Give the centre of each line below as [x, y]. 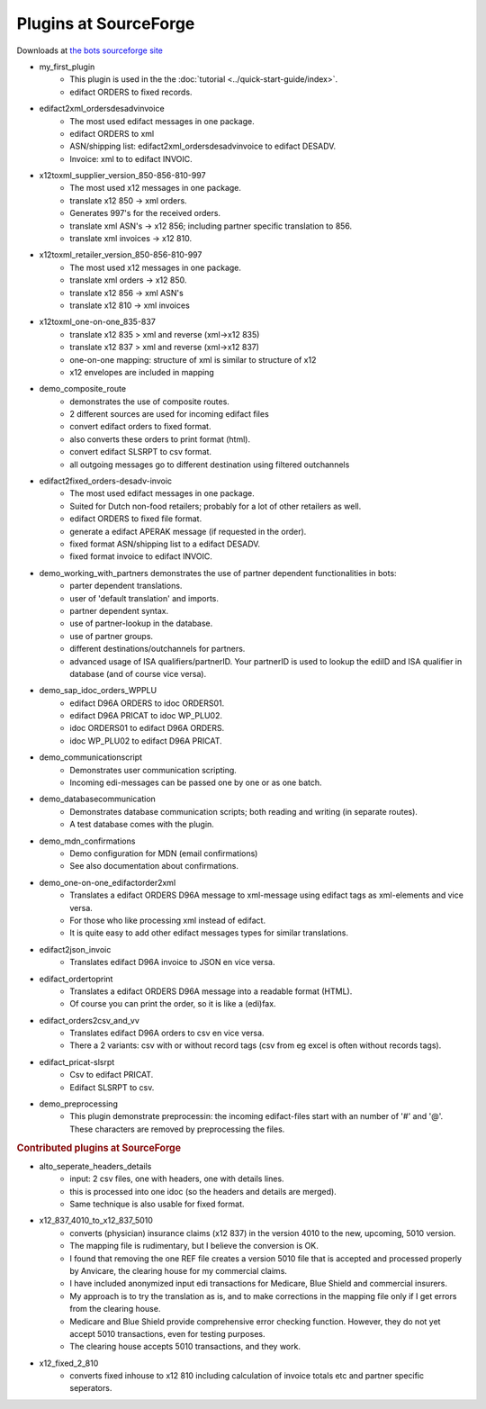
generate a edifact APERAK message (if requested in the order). [188, 531]
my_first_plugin [67, 67]
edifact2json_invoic [75, 949]
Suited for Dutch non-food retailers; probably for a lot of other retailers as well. [216, 506]
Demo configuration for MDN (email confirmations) [164, 853]
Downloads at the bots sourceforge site [90, 50]
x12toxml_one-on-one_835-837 [98, 322]
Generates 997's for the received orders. [145, 213]
